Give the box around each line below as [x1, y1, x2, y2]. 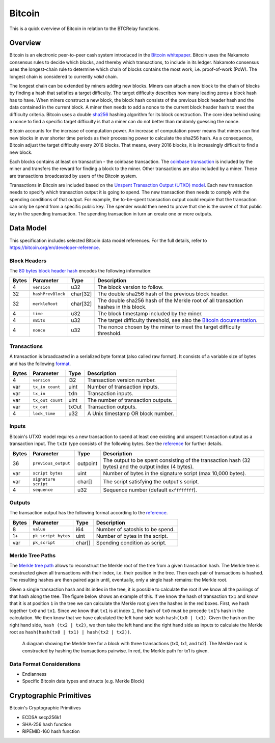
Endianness [22, 671, 47, 677]
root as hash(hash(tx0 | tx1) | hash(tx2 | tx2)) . [9, 629, 132, 635]
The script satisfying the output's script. [103, 478, 199, 485]
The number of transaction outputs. [87, 397, 173, 404]
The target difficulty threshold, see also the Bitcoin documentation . [97, 317, 258, 324]
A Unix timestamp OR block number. [87, 410, 174, 417]
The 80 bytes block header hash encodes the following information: [9, 268, 152, 274]
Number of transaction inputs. [87, 383, 159, 391]
